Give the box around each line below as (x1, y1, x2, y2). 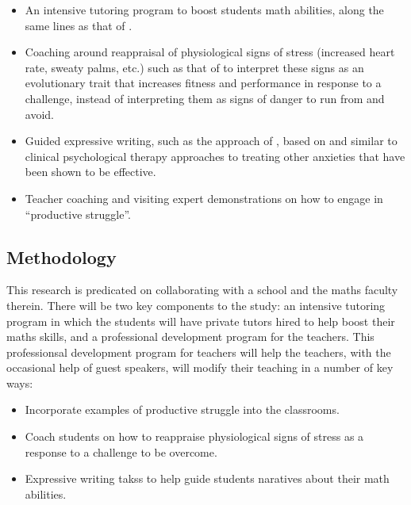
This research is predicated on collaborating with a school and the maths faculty (6, 281, 398, 298)
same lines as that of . (25, 17, 133, 33)
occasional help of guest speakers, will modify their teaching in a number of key (6, 359, 394, 376)
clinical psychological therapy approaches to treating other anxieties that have (25, 147, 405, 164)
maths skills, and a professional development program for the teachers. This (6, 328, 375, 345)
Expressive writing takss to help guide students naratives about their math (25, 470, 390, 487)
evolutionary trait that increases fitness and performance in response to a (25, 75, 382, 91)
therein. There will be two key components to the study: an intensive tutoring (6, 296, 386, 313)
